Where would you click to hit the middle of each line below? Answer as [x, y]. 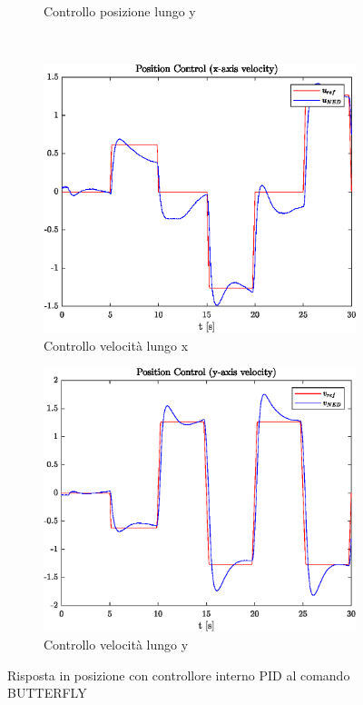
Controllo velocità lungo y [116, 644]
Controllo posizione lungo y [120, 11]
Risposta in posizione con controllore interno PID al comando [179, 675]
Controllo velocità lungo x [116, 345]
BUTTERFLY [47, 693]
